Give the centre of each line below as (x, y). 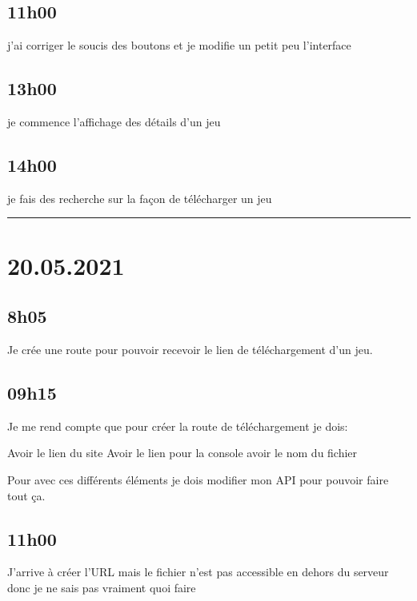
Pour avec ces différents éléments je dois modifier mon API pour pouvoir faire (198, 479)
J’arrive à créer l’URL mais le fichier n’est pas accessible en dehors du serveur (198, 572)
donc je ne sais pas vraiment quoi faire (102, 587)
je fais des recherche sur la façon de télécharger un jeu (140, 198)
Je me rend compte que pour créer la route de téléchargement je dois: (178, 426)
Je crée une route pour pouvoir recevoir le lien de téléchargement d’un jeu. (190, 349)
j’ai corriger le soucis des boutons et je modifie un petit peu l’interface (179, 45)
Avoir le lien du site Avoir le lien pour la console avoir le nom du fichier (182, 453)
